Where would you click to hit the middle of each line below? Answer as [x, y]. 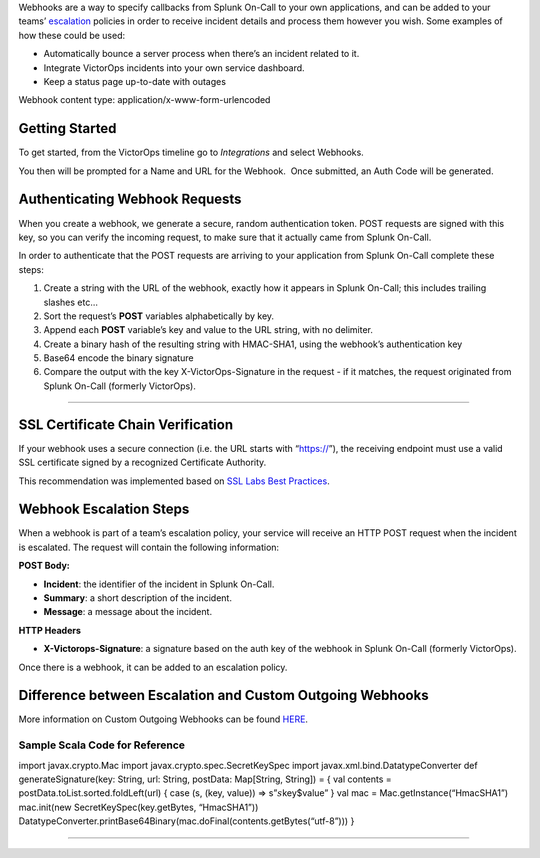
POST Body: [44, 566]
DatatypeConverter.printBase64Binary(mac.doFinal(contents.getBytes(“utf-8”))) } [186, 821]
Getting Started [67, 128]
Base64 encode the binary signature [118, 358]
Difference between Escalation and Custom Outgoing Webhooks [223, 695]
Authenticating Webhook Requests [130, 199]
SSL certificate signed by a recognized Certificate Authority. [142, 462]
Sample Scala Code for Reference [101, 745]
